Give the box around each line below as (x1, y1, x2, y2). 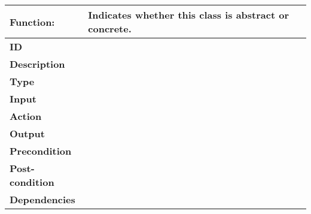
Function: (10, 14, 55, 29)
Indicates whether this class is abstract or (88, 8, 289, 22)
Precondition (10, 144, 72, 158)
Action (10, 109, 42, 123)
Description (10, 57, 65, 71)
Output (10, 126, 45, 140)
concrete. (88, 22, 132, 35)
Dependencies (10, 192, 75, 206)
